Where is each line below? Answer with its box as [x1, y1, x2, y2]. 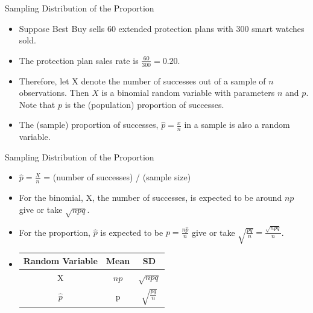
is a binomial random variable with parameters [101, 86, 275, 99]
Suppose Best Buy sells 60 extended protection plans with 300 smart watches [19, 22, 305, 34]
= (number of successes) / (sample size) [43, 171, 191, 183]
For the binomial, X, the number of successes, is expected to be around [19, 191, 282, 204]
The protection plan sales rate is [19, 54, 139, 66]
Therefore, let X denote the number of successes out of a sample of [19, 74, 266, 87]
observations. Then [19, 86, 89, 99]
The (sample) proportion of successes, [19, 118, 159, 131]
